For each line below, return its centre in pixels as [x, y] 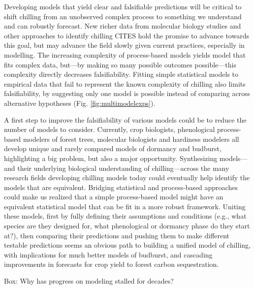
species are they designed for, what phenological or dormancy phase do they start [127, 226]
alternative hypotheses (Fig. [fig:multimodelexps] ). [80, 103]
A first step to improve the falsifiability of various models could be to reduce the [125, 119]
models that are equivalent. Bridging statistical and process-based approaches [121, 187]
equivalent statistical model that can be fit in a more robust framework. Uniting [125, 206]
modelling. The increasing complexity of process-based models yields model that [125, 54]
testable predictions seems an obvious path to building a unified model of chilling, [127, 245]
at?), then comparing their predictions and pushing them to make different [117, 235]
